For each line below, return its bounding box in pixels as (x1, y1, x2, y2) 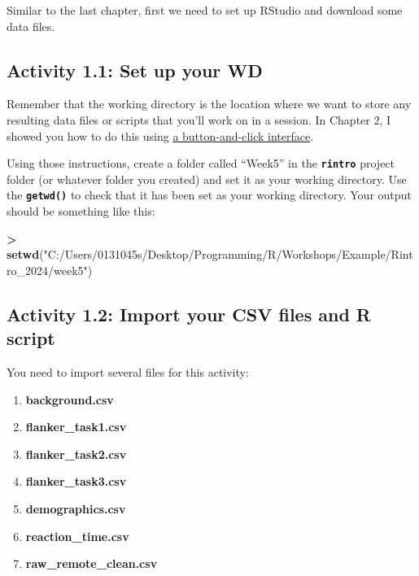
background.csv (25, 391, 114, 408)
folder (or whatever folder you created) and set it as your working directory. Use (7, 170, 407, 187)
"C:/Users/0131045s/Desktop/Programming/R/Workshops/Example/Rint (43, 246, 413, 263)
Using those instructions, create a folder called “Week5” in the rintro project (7, 155, 395, 172)
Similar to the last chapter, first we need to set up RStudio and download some (7, 2, 403, 18)
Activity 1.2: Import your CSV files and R (7, 301, 371, 326)
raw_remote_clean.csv (25, 555, 158, 572)
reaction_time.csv (25, 527, 129, 544)
